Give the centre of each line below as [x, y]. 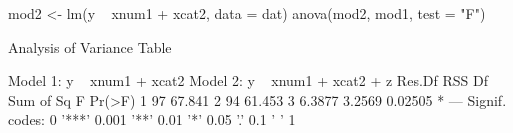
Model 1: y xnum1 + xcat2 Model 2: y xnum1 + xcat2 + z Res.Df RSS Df [248, 80]
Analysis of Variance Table [90, 46]
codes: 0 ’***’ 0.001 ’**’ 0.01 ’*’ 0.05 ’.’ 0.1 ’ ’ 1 [152, 119]
